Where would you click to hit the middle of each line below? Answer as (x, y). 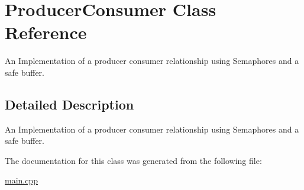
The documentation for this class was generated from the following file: (133, 160)
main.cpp (22, 180)
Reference (46, 32)
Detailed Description (69, 104)
